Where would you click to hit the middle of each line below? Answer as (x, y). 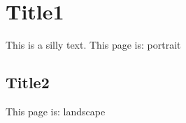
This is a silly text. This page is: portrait (93, 45)
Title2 (28, 82)
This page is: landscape (56, 111)
